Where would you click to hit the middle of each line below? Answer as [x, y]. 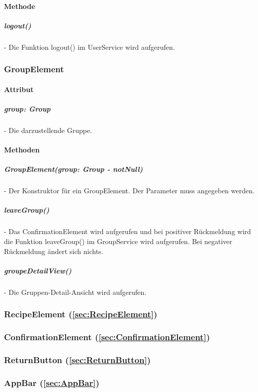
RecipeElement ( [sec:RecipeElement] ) [81, 314]
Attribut [19, 89]
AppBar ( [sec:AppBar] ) [52, 382]
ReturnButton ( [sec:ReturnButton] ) [78, 359]
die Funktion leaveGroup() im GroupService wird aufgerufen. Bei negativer [118, 241]
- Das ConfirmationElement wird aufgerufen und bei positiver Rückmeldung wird [128, 231]
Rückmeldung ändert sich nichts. [54, 251]
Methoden [22, 150]
